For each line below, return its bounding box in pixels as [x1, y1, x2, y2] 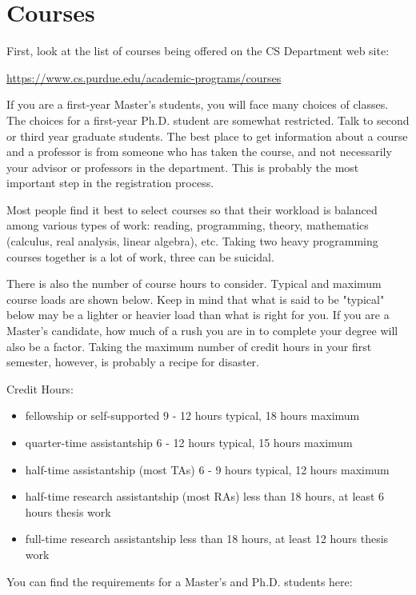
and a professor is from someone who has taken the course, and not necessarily [6, 143, 392, 160]
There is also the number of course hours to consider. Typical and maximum [6, 275, 382, 292]
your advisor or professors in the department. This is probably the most [6, 158, 359, 175]
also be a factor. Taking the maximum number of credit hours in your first [6, 337, 372, 354]
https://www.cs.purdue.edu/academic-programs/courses [6, 69, 282, 86]
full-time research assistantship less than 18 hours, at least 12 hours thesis [25, 530, 389, 547]
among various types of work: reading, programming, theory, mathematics [6, 217, 369, 234]
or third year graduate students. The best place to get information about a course [6, 127, 408, 144]
